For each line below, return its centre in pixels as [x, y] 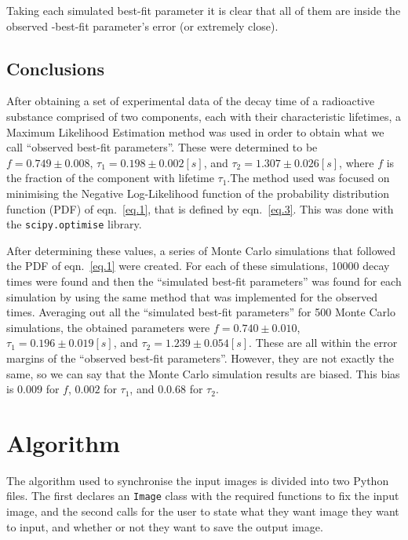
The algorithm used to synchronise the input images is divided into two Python [198, 480]
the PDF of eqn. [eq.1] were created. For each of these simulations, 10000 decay [198, 266]
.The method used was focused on [308, 178]
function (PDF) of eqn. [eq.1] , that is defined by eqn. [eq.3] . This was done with [200, 208]
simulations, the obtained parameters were [108, 327]
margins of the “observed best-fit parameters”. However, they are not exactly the [200, 358]
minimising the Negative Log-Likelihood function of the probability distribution [198, 193]
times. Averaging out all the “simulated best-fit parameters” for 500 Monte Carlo [201, 312]
